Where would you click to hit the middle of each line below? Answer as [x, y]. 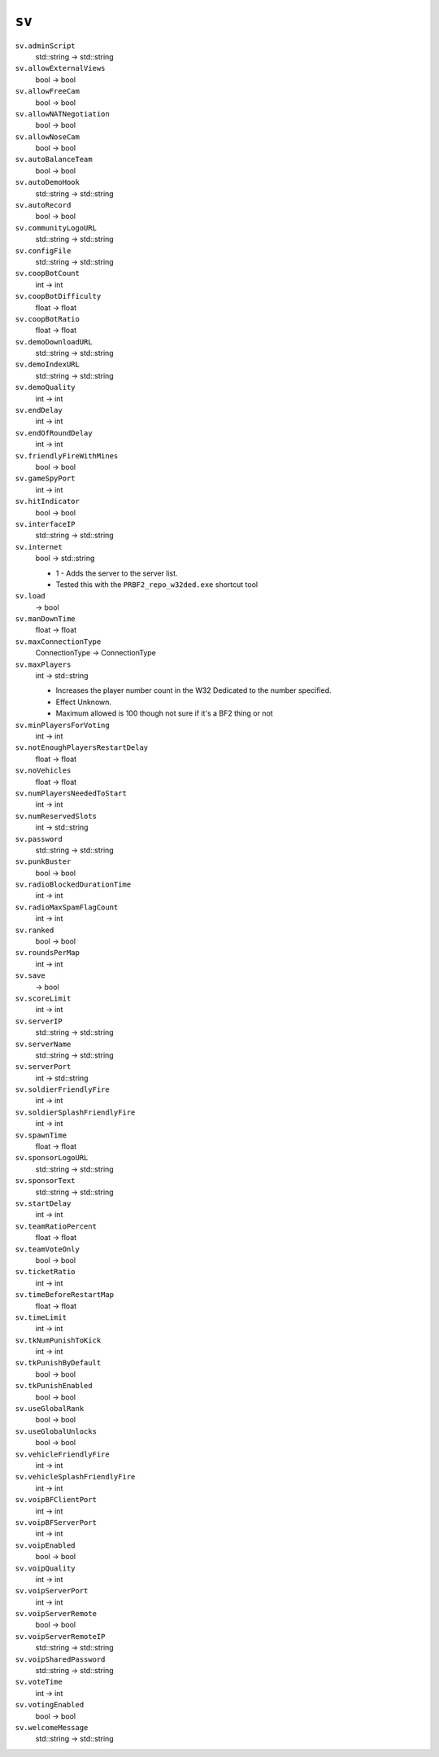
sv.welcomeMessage [52, 1727]
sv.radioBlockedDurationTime [73, 885]
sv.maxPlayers [43, 664]
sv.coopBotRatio [48, 319]
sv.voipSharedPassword [60, 1659]
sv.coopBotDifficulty [58, 296]
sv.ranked [35, 930]
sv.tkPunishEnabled [54, 1386]
